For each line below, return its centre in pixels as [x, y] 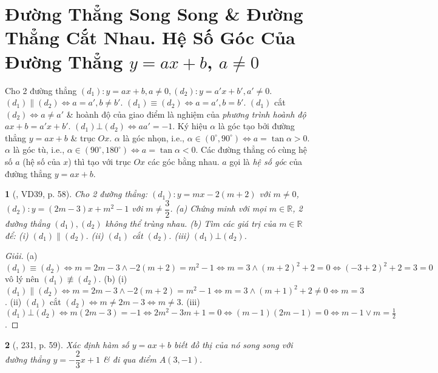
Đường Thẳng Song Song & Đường [154, 14]
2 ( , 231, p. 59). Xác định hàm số [67, 344]
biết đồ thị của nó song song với [233, 344]
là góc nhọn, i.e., [154, 137]
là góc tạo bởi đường [256, 126]
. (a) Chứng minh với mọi [218, 208]
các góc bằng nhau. [184, 162]
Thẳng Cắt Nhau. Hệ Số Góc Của [150, 37]
